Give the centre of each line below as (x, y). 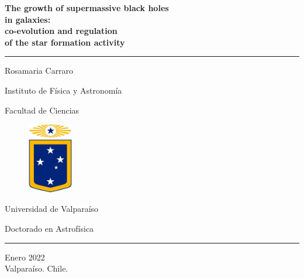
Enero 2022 (25, 257)
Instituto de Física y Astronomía (63, 90)
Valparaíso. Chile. (37, 268)
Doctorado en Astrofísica (49, 228)
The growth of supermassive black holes (87, 8)
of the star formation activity (65, 42)
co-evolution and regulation (61, 31)
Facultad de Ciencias (42, 110)
